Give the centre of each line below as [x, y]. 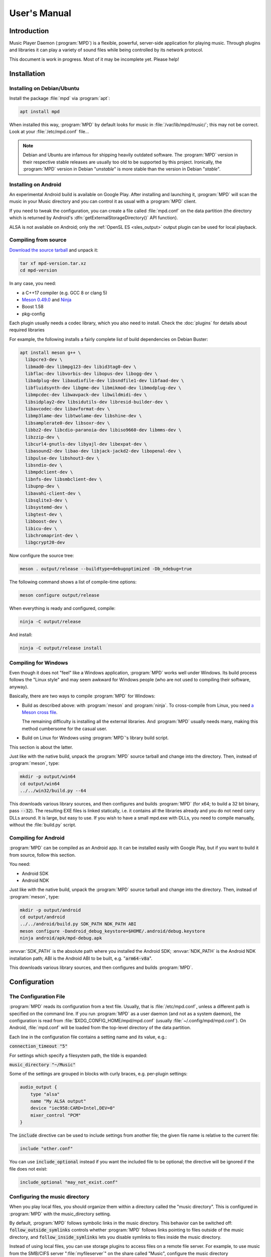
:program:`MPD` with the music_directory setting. [60, 1214]
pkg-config [33, 314]
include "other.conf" [46, 1149]
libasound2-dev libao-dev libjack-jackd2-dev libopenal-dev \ [103, 451]
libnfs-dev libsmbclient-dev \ [64, 479]
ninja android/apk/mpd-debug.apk [61, 938]
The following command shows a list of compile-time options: [73, 582]
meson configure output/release [60, 595]
